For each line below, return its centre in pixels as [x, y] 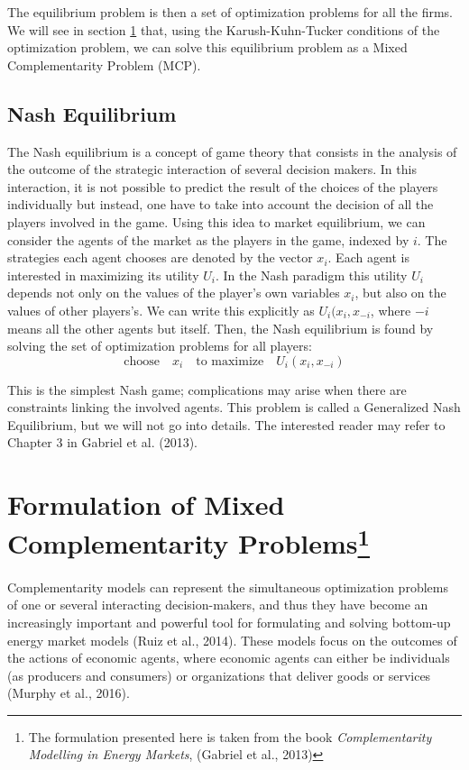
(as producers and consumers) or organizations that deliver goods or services [219, 675]
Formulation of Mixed [146, 504]
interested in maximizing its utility [103, 275]
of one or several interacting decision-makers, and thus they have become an [218, 605]
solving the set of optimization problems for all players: [160, 346]
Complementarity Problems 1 [189, 541]
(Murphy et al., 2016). [69, 693]
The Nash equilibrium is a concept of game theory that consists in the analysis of [232, 151]
